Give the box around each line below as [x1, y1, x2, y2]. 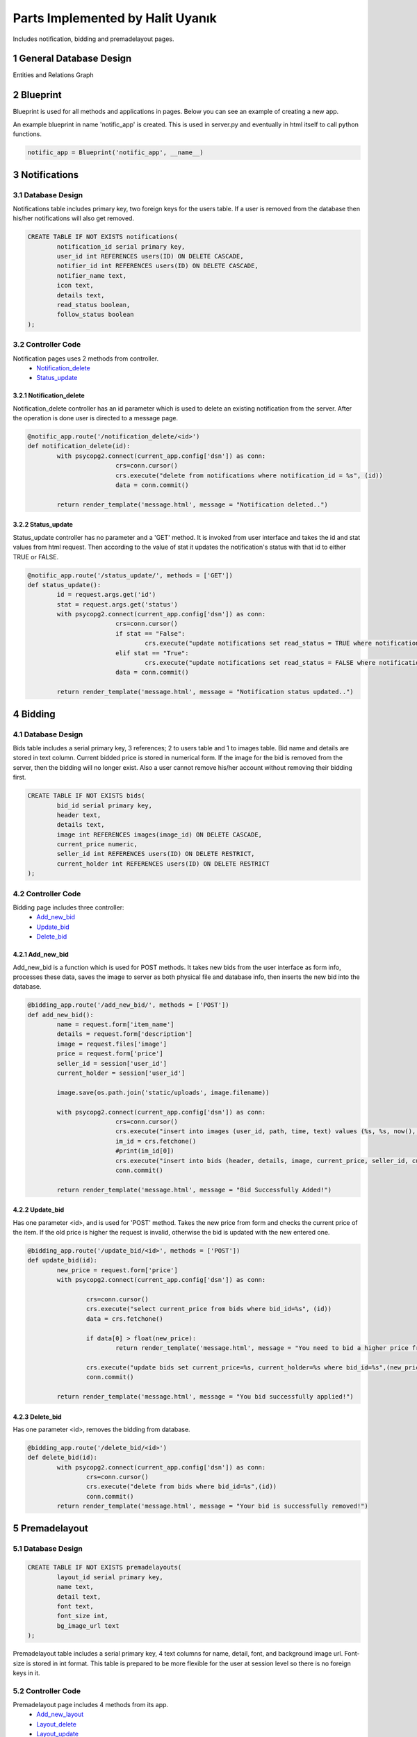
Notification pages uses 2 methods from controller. [13, 354, 159, 363]
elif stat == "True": [115, 649, 189, 657]
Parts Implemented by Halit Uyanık [13, 10, 217, 26]
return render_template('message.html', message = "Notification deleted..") [56, 500, 328, 509]
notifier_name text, [56, 272, 127, 279]
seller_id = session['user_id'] [56, 1060, 167, 1067]
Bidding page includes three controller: [13, 903, 124, 912]
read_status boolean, [56, 301, 131, 308]
